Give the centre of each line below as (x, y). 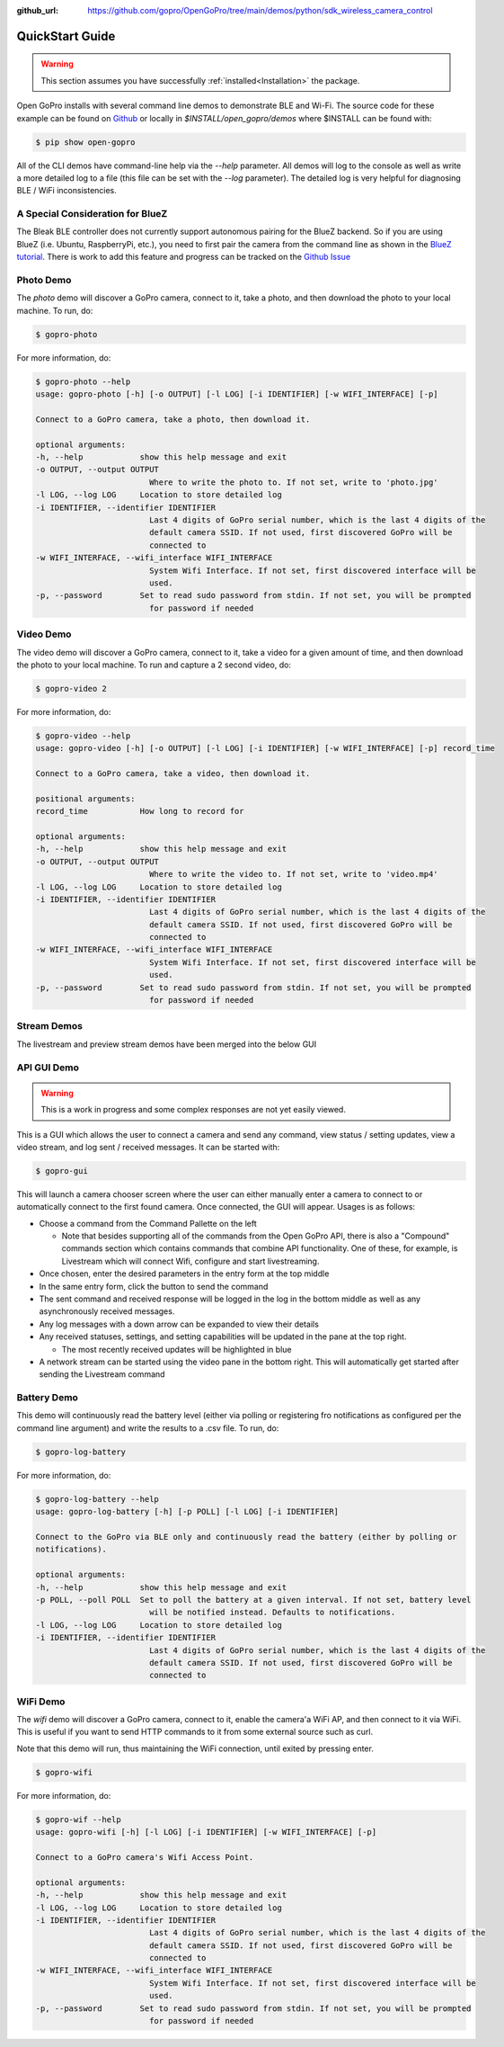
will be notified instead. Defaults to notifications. (272, 1613)
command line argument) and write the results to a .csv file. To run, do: (148, 1428)
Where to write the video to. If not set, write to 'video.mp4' (294, 874)
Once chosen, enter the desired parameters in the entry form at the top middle (184, 1274)
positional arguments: (85, 799)
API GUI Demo (48, 1068)
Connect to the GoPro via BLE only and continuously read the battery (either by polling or (246, 1537)
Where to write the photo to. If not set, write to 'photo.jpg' (294, 482)
